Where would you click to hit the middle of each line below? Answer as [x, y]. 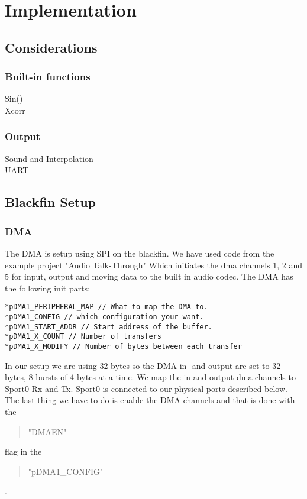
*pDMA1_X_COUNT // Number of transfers [83, 337]
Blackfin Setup [51, 202]
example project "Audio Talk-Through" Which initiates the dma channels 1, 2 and [154, 265]
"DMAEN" [47, 431]
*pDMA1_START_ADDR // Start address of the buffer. [109, 327]
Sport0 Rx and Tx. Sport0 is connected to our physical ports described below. [146, 388]
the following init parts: [48, 288]
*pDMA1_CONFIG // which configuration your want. [104, 317]
